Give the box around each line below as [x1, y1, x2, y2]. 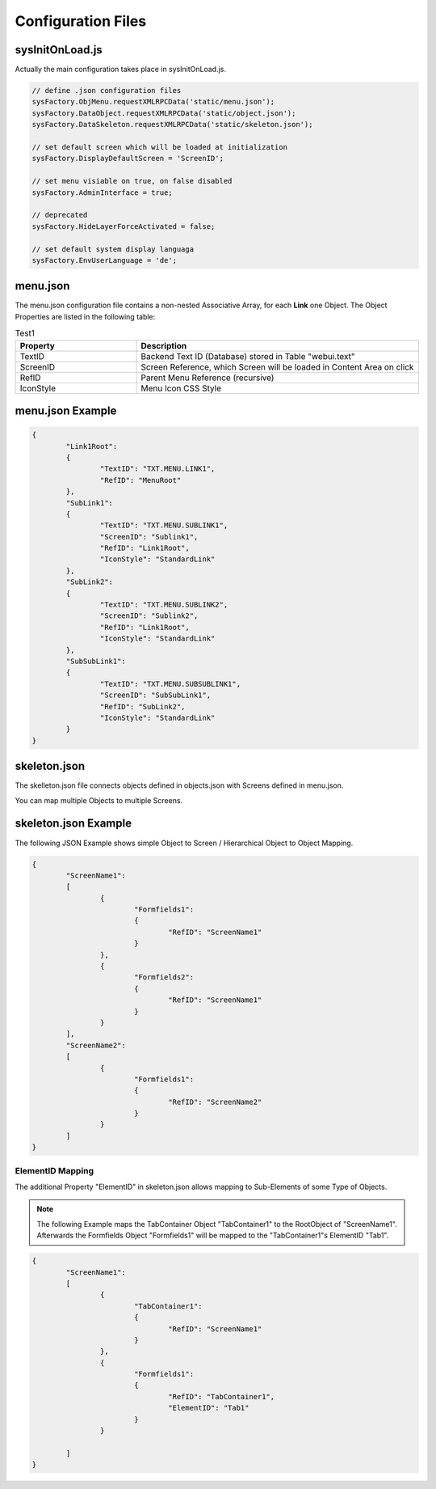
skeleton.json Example [15, 817, 132, 831]
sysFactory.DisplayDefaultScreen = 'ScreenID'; [31, 154, 224, 163]
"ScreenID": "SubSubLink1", [99, 691, 212, 700]
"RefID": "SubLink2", [99, 702, 186, 711]
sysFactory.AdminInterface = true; [31, 188, 173, 197]
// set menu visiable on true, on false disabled [31, 176, 233, 186]
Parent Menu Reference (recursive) [140, 372, 275, 383]
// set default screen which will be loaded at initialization [31, 142, 288, 151]
